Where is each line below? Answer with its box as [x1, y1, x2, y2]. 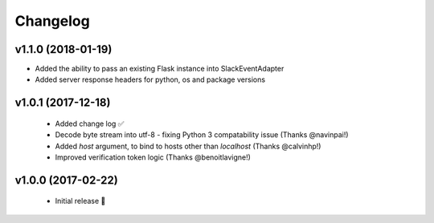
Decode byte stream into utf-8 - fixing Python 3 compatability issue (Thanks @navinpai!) [55, 130, 349, 140]
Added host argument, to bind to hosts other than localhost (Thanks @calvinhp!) [55, 141, 321, 151]
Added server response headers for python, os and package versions [35, 75, 265, 84]
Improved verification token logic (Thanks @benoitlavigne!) [55, 152, 251, 162]
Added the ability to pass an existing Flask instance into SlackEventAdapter [35, 64, 285, 74]
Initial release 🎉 [55, 197, 106, 206]
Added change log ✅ [55, 119, 125, 128]
